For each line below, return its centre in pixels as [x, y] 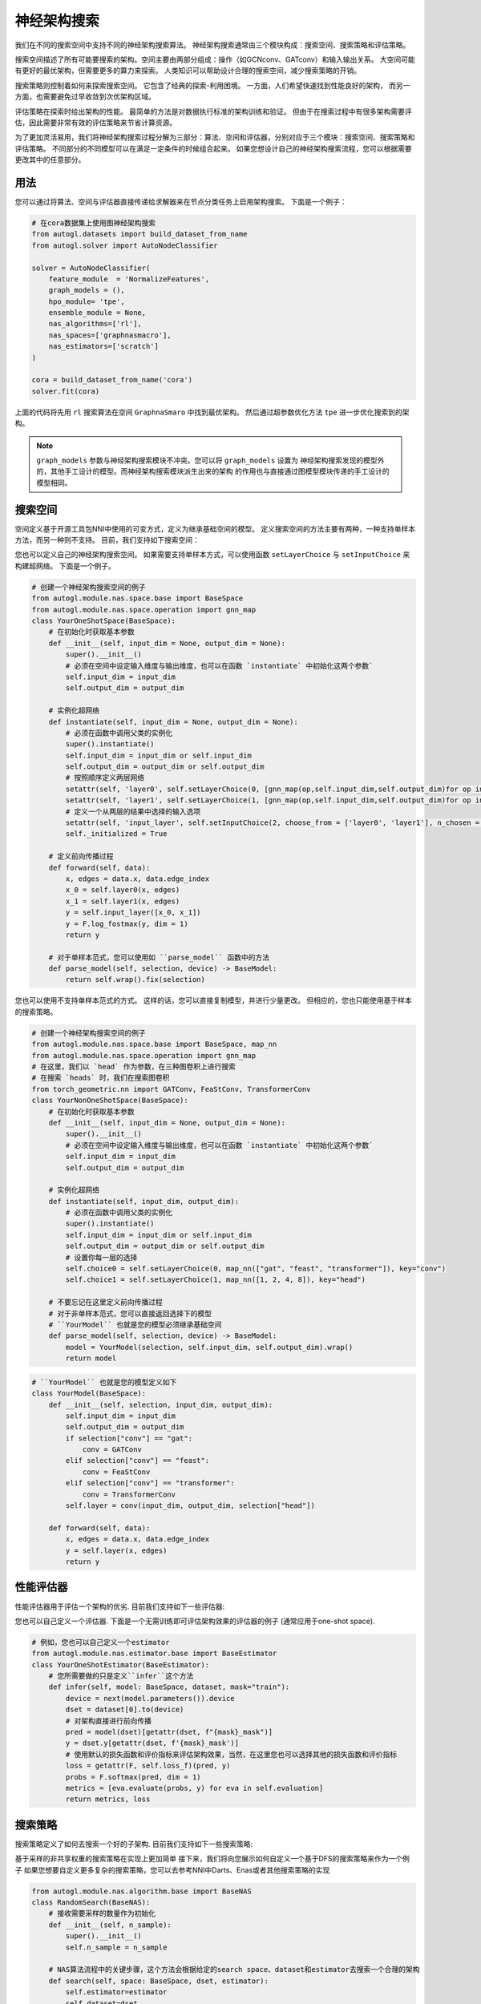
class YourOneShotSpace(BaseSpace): [104, 620]
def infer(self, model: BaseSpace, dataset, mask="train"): [169, 1687]
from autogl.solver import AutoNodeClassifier [125, 245]
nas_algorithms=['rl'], [95, 324]
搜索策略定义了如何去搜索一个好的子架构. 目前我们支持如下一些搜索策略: [134, 1844]
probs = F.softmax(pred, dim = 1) [133, 1777]
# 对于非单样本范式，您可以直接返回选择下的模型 [130, 1313]
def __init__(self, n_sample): [110, 1925]
